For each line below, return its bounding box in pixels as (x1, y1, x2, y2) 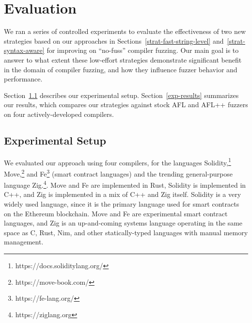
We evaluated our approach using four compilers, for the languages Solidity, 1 (4, 156, 231, 167)
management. (4, 237, 44, 247)
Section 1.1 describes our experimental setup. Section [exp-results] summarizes (4, 90, 239, 100)
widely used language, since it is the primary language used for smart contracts (4, 199, 239, 209)
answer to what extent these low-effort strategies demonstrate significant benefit (4, 54, 242, 65)
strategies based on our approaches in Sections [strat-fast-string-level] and (4, 35, 224, 46)
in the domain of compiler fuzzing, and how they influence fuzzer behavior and (4, 64, 237, 74)
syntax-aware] (4, 45, 45, 55)
